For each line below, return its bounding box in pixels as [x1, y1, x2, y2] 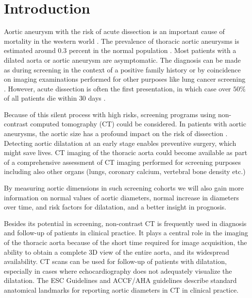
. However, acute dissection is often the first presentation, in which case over [4, 83, 231, 93]
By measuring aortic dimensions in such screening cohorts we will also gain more [4, 183, 244, 193]
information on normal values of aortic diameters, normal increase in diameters [4, 192, 239, 202]
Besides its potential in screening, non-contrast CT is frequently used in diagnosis [4, 218, 247, 228]
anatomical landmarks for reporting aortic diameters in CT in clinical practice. [4, 284, 239, 295]
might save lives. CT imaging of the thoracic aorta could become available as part [4, 147, 248, 158]
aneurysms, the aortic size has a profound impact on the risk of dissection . [4, 128, 228, 139]
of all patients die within [4, 93, 77, 103]
